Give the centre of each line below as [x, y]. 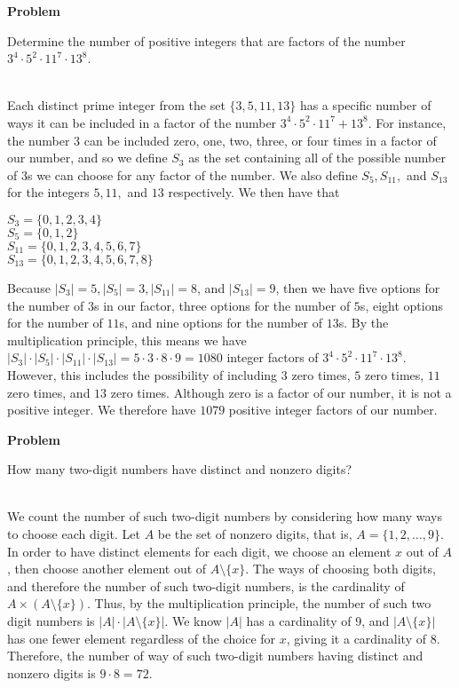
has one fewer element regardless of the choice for [142, 638]
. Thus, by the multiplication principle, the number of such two [259, 603]
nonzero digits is [51, 672]
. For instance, [407, 122]
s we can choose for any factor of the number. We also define [192, 174]
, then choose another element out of [107, 569]
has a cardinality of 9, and [318, 621]
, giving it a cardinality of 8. [363, 638]
